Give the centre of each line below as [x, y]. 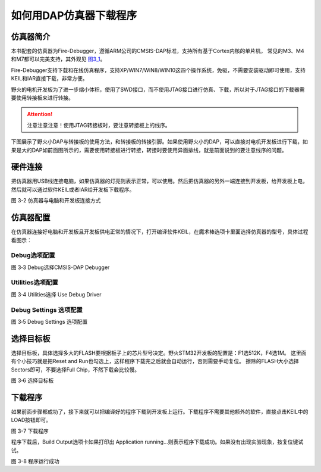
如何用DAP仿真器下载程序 [74, 15]
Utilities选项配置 [35, 283]
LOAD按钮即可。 [31, 420]
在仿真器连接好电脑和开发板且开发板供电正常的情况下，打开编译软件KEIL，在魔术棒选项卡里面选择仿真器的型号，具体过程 [160, 232]
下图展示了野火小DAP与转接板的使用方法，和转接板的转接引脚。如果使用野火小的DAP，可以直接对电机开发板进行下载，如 [160, 142]
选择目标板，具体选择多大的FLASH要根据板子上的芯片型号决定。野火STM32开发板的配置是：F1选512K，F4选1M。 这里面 [159, 353]
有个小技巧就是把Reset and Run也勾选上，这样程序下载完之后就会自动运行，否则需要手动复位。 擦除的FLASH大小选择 [155, 361]
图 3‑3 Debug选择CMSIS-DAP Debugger [60, 267]
